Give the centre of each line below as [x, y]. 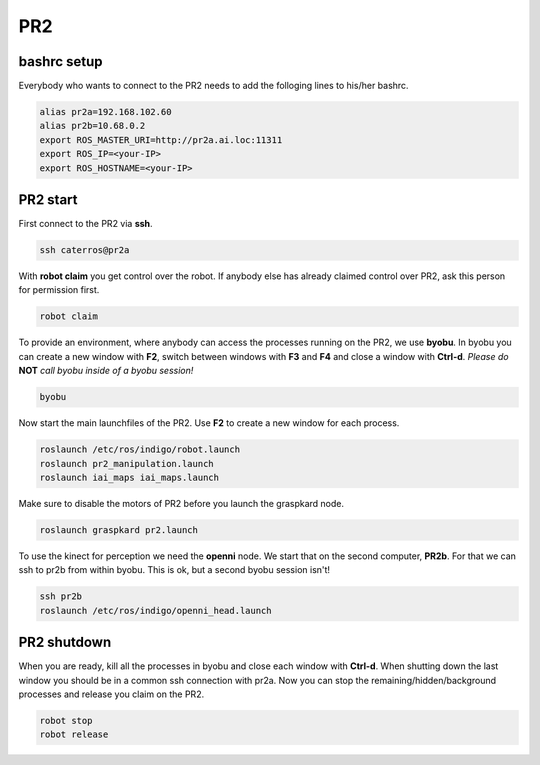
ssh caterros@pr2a [84, 250]
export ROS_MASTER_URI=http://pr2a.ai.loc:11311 [161, 139]
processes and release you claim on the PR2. [111, 694]
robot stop [66, 720]
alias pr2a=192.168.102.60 [105, 112]
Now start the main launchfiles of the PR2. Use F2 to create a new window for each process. [209, 423]
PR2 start [48, 200]
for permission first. [59, 290]
